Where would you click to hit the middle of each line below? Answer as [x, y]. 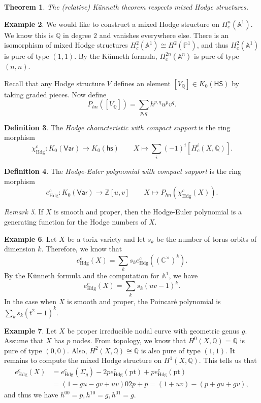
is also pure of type [171, 350]
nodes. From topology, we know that [129, 340]
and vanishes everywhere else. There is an [164, 35]
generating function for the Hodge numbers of [75, 222]
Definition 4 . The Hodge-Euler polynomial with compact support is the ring [123, 171]
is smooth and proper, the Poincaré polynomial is [144, 301]
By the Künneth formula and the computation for [82, 276]
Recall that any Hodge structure [54, 83]
